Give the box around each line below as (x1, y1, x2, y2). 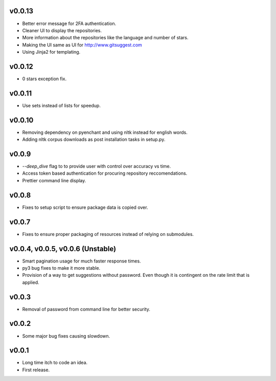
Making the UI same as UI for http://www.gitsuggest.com (22, 41, 143, 48)
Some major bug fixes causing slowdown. (22, 332, 110, 339)
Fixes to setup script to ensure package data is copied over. (22, 204, 148, 210)
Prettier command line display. (22, 177, 86, 183)
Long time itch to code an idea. (22, 360, 88, 366)
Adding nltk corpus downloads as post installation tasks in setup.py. (22, 136, 166, 142)
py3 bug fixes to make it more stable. (22, 265, 101, 271)
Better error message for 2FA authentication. (22, 20, 117, 27)
